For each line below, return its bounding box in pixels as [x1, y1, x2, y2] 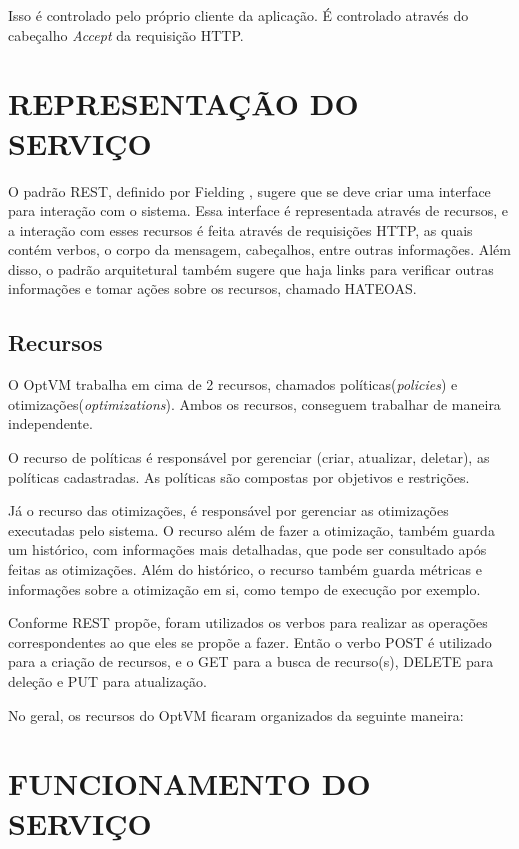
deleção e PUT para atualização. [8, 670, 207, 691]
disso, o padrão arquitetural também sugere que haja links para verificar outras [8, 258, 494, 279]
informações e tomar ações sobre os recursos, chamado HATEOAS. [8, 278, 417, 299]
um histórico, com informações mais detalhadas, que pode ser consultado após [8, 539, 487, 560]
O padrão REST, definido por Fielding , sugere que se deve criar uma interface [8, 180, 491, 201]
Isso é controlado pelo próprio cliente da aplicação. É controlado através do [8, 5, 469, 25]
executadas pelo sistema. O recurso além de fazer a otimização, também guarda [8, 519, 495, 540]
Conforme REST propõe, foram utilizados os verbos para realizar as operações [8, 612, 488, 633]
